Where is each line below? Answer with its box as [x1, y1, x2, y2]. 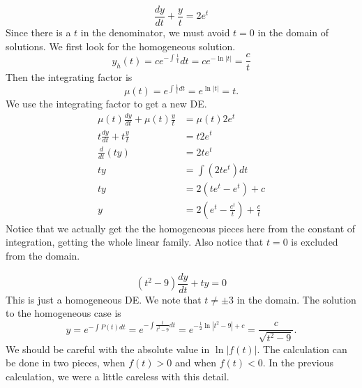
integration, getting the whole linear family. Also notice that [6, 234, 264, 249]
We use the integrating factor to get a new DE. [6, 96, 207, 111]
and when [174, 355, 217, 370]
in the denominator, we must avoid [80, 25, 230, 40]
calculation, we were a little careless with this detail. [6, 368, 229, 383]
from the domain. [6, 248, 80, 262]
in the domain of [257, 25, 329, 40]
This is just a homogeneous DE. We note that [6, 292, 202, 306]
